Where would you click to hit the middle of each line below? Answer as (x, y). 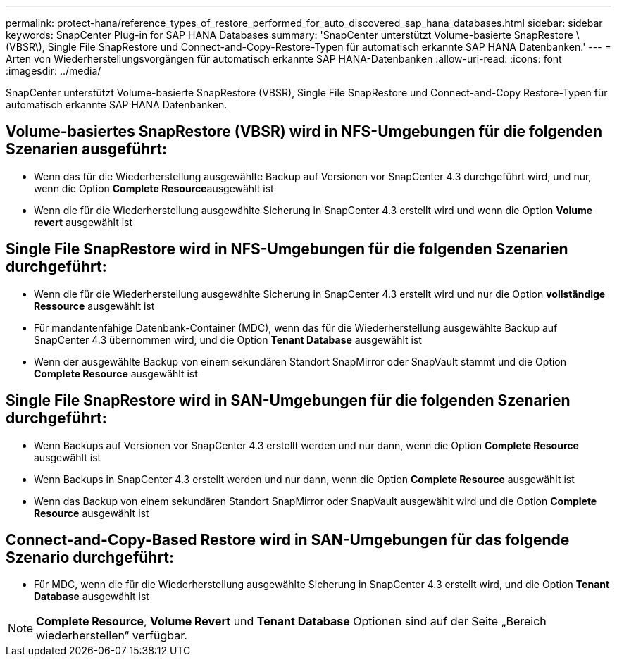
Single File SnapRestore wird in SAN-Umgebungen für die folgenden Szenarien (288, 401)
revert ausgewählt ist (83, 222)
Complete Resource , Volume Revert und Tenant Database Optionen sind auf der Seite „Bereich (291, 622)
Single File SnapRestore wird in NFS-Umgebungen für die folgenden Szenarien (287, 249)
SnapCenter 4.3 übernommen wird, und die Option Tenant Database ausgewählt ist (228, 339)
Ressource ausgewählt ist (94, 306)
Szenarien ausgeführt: (87, 149)
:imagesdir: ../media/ (54, 71)
